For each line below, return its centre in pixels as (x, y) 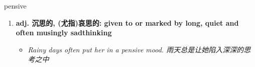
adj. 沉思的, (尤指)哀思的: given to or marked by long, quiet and (127, 22)
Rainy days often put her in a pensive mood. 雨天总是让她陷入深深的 (136, 49)
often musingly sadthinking (64, 32)
